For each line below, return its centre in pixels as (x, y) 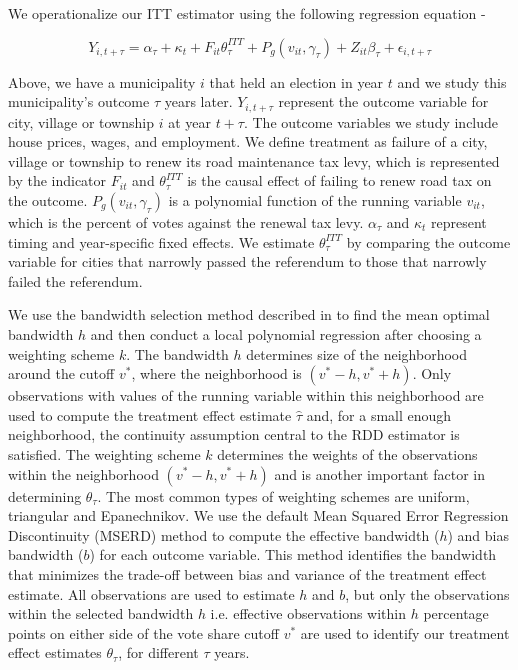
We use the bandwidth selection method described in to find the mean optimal (249, 314)
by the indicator (57, 180)
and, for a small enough (379, 414)
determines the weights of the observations (347, 453)
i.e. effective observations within (308, 613)
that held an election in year (296, 81)
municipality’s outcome (79, 101)
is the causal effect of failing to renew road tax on (339, 180)
